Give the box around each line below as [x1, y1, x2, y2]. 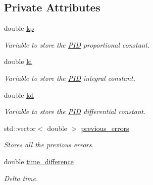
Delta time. [4, 173, 38, 183]
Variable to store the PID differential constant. [4, 106, 146, 117]
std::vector [4, 123, 36, 133]
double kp [4, 23, 34, 33]
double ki [4, 56, 32, 66]
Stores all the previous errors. [4, 139, 94, 150]
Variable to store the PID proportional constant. [4, 39, 150, 50]
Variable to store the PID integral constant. [4, 72, 136, 83]
